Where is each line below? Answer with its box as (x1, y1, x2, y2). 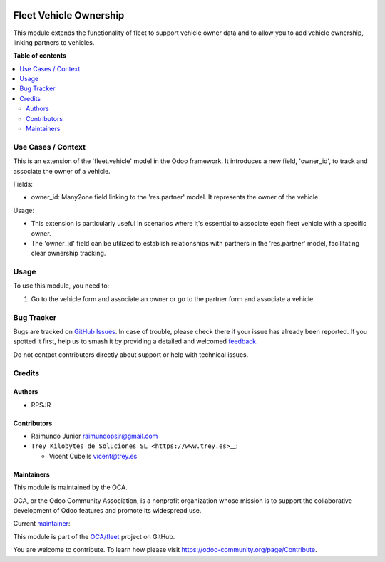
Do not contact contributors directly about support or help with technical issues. (13, 350, 249, 359)
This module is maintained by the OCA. (13, 483, 128, 491)
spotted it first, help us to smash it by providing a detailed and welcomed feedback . (13, 337, 258, 345)
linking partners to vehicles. (13, 38, 95, 46)
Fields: (13, 179, 34, 188)
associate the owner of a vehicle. (13, 167, 111, 175)
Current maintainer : (13, 519, 71, 528)
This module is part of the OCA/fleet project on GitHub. (13, 532, 175, 541)
